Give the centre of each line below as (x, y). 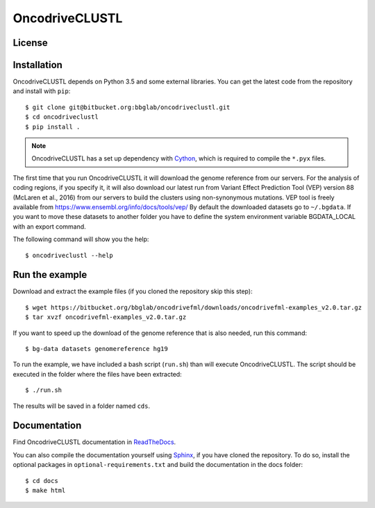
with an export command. (49, 227)
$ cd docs (42, 481)
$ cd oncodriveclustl (62, 117)
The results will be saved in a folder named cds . (82, 406)
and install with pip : (42, 91)
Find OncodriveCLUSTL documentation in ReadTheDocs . (94, 442)
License (30, 43)
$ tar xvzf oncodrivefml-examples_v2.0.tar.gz (106, 317)
